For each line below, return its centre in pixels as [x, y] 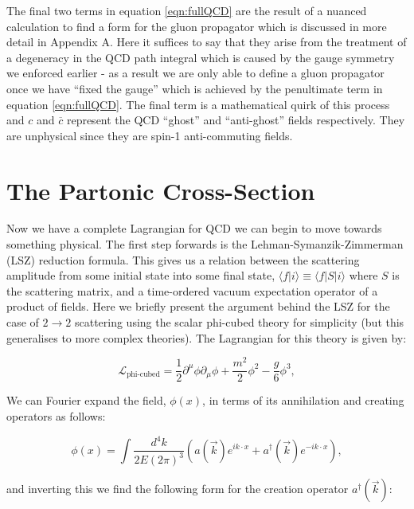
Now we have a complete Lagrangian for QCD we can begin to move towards [194, 228]
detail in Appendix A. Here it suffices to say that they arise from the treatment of [207, 42]
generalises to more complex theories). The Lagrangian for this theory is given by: [207, 337]
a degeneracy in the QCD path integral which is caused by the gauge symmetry [201, 57]
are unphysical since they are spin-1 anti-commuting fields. [150, 135]
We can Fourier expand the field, [86, 400]
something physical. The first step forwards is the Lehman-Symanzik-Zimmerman [205, 244]
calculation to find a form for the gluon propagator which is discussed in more [197, 26]
